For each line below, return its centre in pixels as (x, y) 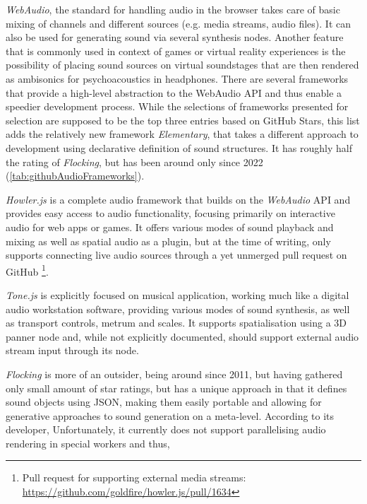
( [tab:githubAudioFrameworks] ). (75, 176)
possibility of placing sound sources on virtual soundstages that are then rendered (182, 65)
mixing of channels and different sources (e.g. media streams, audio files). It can (178, 23)
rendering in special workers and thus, (88, 443)
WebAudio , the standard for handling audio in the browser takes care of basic (173, 9)
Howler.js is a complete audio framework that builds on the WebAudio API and (178, 199)
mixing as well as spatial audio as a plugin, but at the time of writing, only (168, 241)
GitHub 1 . (27, 270)
